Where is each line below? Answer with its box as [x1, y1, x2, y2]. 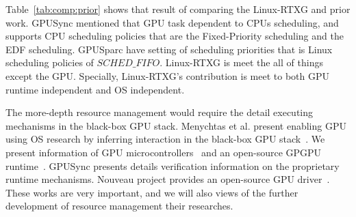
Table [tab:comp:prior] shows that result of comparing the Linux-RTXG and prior [5, 2, 351, 16]
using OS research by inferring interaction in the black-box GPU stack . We [5, 132, 325, 146]
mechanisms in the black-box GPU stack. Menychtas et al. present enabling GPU [5, 118, 346, 132]
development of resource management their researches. [5, 199, 233, 213]
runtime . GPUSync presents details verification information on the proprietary [5, 158, 340, 173]
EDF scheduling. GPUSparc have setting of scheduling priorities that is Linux [5, 42, 333, 56]
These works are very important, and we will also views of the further [5, 185, 298, 199]
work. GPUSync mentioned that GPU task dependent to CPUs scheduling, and [5, 15, 339, 29]
